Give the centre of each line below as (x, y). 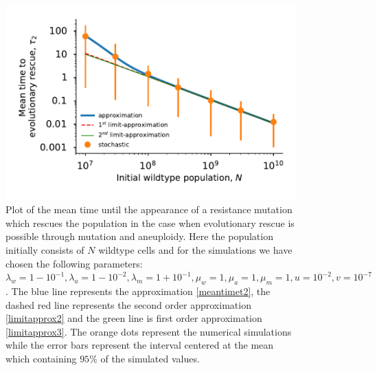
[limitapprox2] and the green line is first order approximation (134, 318)
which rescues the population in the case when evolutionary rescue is (150, 222)
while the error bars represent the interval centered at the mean (140, 345)
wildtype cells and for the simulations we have (195, 250)
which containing (41, 358)
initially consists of (45, 250)
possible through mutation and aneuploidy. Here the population (139, 236)
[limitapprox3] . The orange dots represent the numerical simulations (149, 331)
